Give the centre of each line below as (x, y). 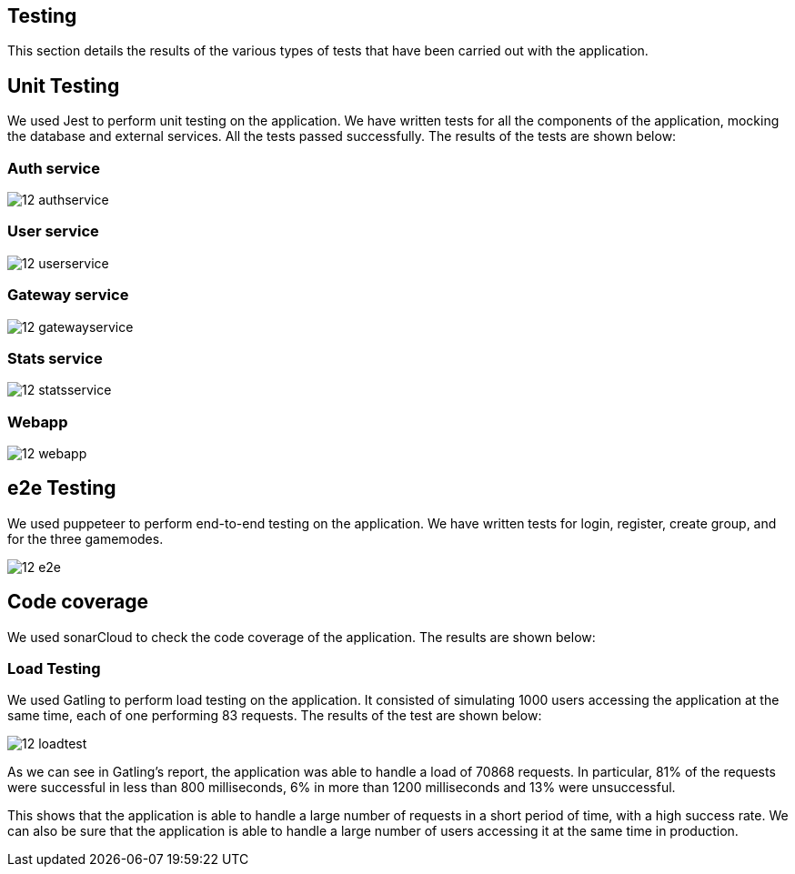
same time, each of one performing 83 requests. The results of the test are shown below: (275, 716)
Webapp (38, 422)
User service (53, 231)
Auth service (54, 168)
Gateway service (68, 295)
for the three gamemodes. (86, 538)
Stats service (55, 358)
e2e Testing (62, 488)
